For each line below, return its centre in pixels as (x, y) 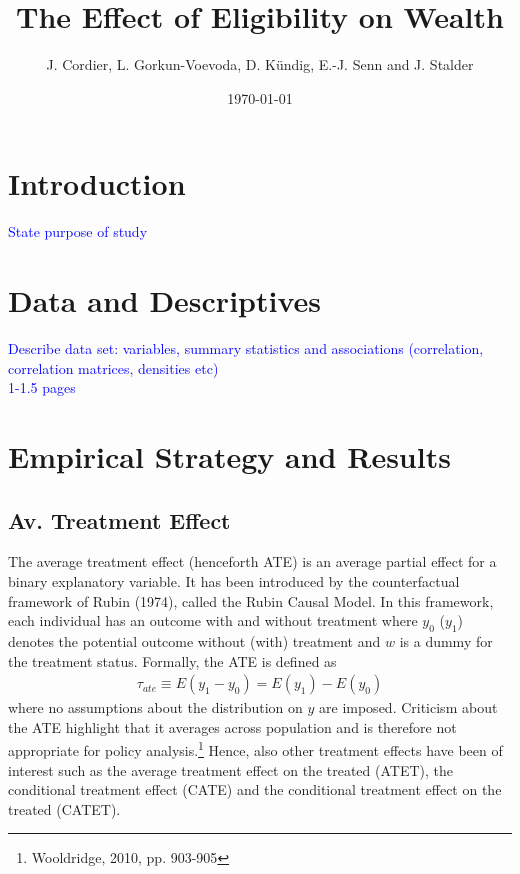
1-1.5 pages (42, 387)
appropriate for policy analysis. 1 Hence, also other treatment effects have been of (255, 748)
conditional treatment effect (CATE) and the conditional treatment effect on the (255, 789)
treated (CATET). (64, 808)
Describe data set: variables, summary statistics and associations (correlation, (246, 347)
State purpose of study (78, 231)
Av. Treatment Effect (119, 519)
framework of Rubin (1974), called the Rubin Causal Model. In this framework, (251, 600)
